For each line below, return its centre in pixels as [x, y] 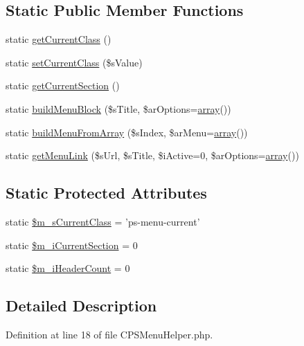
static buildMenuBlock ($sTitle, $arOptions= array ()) [118, 108]
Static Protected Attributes [106, 193]
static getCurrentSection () [63, 85]
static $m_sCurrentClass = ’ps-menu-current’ [103, 221]
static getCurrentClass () [59, 39]
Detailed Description [81, 306]
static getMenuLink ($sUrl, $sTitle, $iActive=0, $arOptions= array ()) [152, 155]
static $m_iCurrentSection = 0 [72, 245]
